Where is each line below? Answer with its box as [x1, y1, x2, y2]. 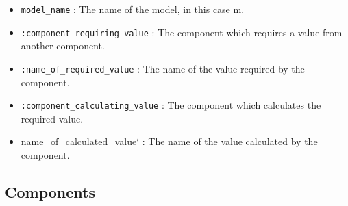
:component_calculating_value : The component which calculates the [21, 98, 321, 112]
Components [5, 181, 95, 202]
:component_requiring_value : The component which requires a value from [21, 25, 343, 39]
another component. [21, 38, 105, 53]
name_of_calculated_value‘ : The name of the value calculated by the [21, 134, 318, 149]
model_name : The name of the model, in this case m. [21, 2, 245, 16]
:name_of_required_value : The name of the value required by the [21, 61, 305, 75]
